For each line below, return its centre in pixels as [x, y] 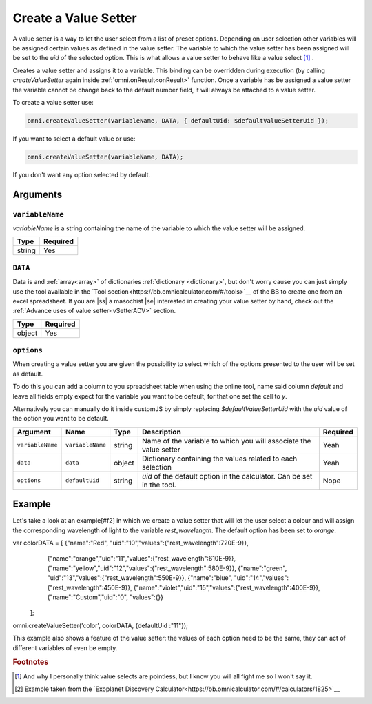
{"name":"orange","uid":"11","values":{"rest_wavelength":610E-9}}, [142, 559]
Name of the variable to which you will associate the [226, 441]
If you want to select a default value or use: [74, 139]
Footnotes [31, 662]
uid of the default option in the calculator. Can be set [227, 476]
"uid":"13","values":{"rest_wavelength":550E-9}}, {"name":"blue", [140, 578]
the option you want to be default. [61, 419]
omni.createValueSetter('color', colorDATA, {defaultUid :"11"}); [101, 625]
